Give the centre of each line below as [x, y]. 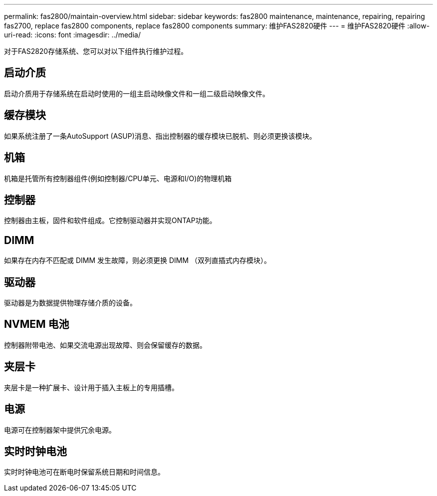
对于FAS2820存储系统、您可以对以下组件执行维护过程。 [96, 51]
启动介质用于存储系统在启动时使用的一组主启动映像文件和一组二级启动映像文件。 [137, 93]
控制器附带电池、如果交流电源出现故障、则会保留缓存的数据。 [105, 345]
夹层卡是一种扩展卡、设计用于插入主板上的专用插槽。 [91, 387]
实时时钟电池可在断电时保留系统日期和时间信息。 [84, 472]
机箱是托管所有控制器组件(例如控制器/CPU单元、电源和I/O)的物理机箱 [118, 178]
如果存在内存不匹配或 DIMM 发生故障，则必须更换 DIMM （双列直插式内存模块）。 [138, 260]
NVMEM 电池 [37, 324]
